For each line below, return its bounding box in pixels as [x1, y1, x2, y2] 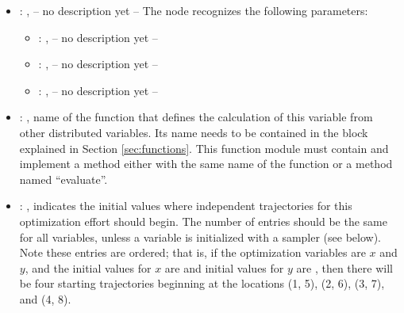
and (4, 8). [19, 290, 71, 307]
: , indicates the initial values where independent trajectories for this [19, 197, 352, 214]
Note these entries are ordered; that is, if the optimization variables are [19, 244, 366, 261]
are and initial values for [164, 259, 284, 276]
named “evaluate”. [19, 170, 108, 187]
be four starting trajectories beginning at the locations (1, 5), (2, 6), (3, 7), [19, 275, 385, 292]
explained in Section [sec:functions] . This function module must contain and [19, 139, 389, 156]
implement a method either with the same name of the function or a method [19, 155, 393, 172]
